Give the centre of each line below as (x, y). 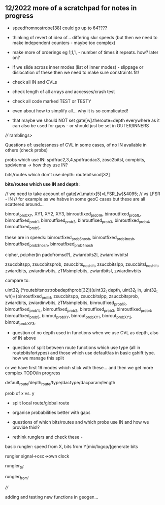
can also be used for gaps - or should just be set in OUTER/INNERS (81, 125)
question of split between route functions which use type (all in (76, 348)
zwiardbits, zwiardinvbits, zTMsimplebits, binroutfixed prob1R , (66, 303)
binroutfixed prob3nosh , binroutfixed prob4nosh (49, 245)
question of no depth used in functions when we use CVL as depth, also (85, 333)
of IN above (24, 338)
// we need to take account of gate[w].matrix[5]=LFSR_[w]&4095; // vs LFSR (83, 194)
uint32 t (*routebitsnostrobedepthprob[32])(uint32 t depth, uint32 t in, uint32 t (82, 290)
